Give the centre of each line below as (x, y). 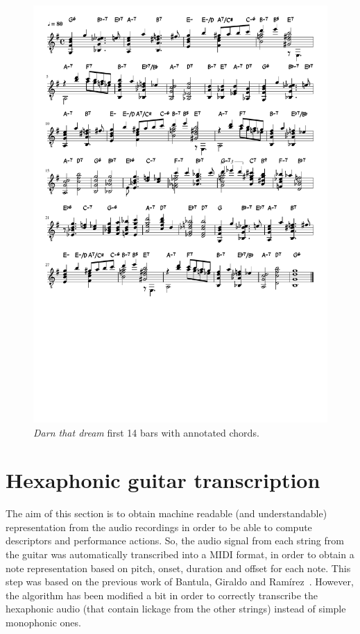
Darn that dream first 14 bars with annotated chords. (146, 432)
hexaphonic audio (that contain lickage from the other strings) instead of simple (176, 609)
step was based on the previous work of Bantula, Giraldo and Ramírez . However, (180, 582)
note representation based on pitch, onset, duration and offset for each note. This (178, 568)
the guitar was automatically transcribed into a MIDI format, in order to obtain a (180, 554)
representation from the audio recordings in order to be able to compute (159, 527)
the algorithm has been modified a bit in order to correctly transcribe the (162, 595)
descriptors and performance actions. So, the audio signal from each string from (175, 540)
